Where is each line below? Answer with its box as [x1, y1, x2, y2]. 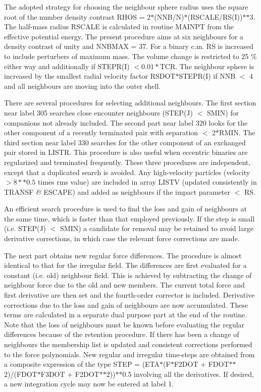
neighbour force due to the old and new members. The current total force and [4, 279, 245, 290]
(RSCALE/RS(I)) [187, 11, 243, 22]
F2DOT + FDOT [174, 359, 229, 369]
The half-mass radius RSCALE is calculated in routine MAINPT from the [4, 21, 234, 32]
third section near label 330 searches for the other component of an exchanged [4, 137, 246, 147]
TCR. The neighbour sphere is [160, 61, 254, 71]
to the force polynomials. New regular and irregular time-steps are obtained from [4, 349, 255, 359]
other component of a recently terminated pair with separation [4, 127, 198, 138]
